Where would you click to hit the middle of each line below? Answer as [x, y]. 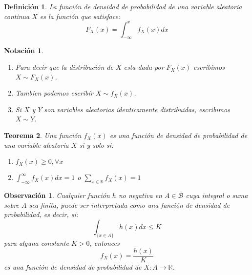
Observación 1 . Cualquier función [57, 195]
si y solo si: [96, 145]
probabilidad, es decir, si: [41, 214]
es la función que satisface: [80, 16]
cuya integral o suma [217, 195]
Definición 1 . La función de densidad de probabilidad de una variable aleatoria [123, 6]
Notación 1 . [24, 50]
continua [17, 16]
